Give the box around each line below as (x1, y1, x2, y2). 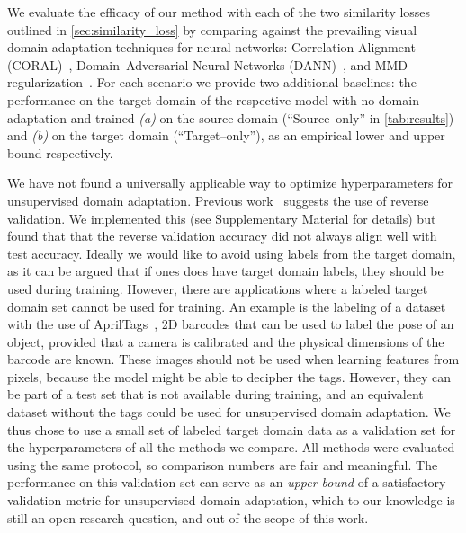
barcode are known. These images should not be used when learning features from (7, 350, 460, 369)
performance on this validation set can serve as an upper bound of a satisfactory (7, 473, 446, 492)
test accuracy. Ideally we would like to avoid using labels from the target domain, (7, 244, 456, 262)
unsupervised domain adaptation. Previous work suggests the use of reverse (7, 191, 429, 209)
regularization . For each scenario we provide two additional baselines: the (7, 73, 417, 92)
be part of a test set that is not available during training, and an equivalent (7, 385, 424, 404)
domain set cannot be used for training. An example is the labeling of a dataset (7, 297, 446, 315)
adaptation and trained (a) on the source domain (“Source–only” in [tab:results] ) (7, 108, 454, 127)
